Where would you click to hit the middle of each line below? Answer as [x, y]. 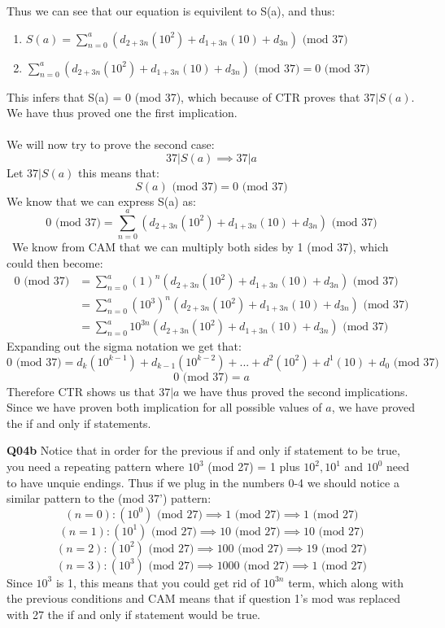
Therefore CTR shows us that [81, 391]
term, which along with [346, 582]
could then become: [55, 262]
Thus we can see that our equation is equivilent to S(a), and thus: [171, 11]
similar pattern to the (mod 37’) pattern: [109, 498]
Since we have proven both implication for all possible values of [164, 407]
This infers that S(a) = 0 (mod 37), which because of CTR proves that [183, 96]
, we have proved [373, 407]
